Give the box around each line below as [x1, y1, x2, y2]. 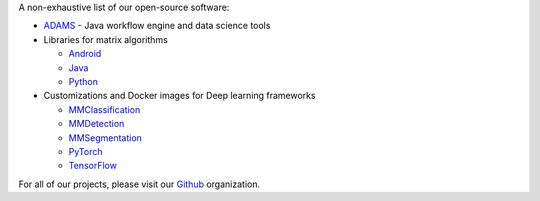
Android [68, 48, 102, 60]
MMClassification [68, 103, 141, 115]
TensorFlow [68, 160, 117, 172]
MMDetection [68, 118, 125, 130]
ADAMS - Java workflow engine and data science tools [43, 20, 271, 32]
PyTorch [68, 145, 103, 157]
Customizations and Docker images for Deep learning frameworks [43, 90, 316, 102]
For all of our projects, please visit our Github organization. [18, 178, 260, 190]
